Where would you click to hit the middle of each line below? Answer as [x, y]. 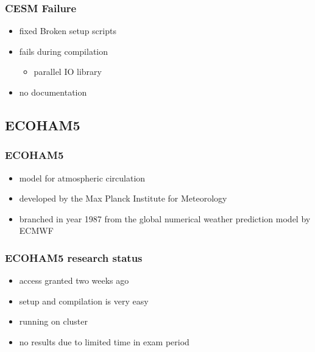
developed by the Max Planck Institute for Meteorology [123, 198]
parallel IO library [68, 72]
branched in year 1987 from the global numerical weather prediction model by [165, 218]
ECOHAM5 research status [74, 257]
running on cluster [53, 321]
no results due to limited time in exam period [104, 341]
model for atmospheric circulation [82, 178]
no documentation [53, 92]
